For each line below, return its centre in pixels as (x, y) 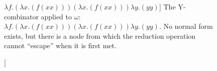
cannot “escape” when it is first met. (60, 45)
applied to (57, 16)
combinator (21, 16)
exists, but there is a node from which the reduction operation (100, 35)
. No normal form (186, 26)
